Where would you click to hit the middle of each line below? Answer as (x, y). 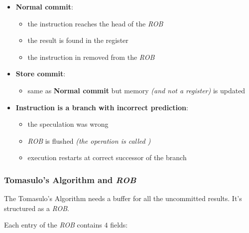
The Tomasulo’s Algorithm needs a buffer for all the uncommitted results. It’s (123, 198)
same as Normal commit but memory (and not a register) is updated (136, 90)
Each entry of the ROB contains (53, 225)
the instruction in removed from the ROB (91, 57)
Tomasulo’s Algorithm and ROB (70, 179)
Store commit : (41, 74)
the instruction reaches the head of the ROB (95, 23)
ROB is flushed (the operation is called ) (89, 140)
